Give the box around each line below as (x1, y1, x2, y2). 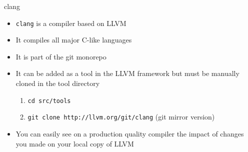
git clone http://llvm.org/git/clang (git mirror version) (27, 111, 215, 122)
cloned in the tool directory (15, 78, 100, 88)
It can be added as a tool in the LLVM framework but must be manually (15, 68, 239, 78)
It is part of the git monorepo (15, 51, 106, 61)
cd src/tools (27, 97, 71, 104)
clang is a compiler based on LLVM (15, 17, 126, 28)
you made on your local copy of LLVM (15, 138, 134, 148)
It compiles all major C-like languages (15, 34, 132, 45)
